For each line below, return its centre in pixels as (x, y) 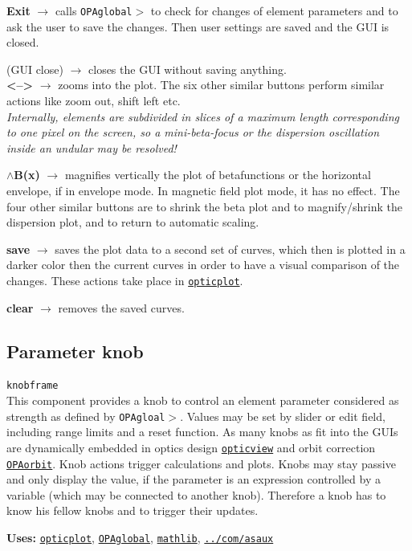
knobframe (33, 386)
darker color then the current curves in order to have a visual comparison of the (203, 265)
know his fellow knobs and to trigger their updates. (133, 510)
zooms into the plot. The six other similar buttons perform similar (221, 85)
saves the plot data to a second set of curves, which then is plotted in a (230, 249)
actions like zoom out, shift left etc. (94, 101)
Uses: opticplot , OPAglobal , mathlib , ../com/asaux (140, 538)
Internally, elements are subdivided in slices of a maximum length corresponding (203, 116)
